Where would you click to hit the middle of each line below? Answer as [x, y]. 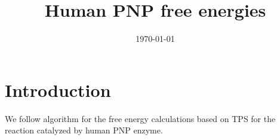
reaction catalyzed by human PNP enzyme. [84, 130]
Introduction [58, 89]
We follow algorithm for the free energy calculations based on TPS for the [140, 118]
